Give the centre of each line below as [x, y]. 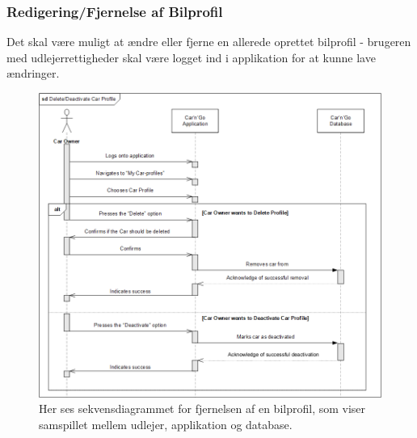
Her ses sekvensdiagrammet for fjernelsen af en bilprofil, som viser [202, 409]
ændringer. [33, 73]
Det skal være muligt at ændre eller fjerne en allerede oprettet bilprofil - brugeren [209, 42]
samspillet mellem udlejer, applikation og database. [166, 425]
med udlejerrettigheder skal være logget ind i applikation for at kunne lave [191, 57]
